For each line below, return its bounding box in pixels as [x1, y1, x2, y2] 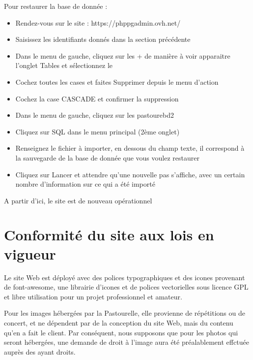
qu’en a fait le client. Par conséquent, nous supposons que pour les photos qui [4, 327, 238, 337]
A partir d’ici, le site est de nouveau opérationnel [4, 195, 152, 205]
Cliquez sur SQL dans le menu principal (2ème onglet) [15, 126, 180, 136]
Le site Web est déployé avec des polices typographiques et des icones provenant [4, 272, 245, 282]
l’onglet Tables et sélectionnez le [15, 60, 113, 70]
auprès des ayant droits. [4, 346, 76, 357]
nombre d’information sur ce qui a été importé [15, 179, 155, 189]
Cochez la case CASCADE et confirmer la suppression [15, 93, 179, 103]
